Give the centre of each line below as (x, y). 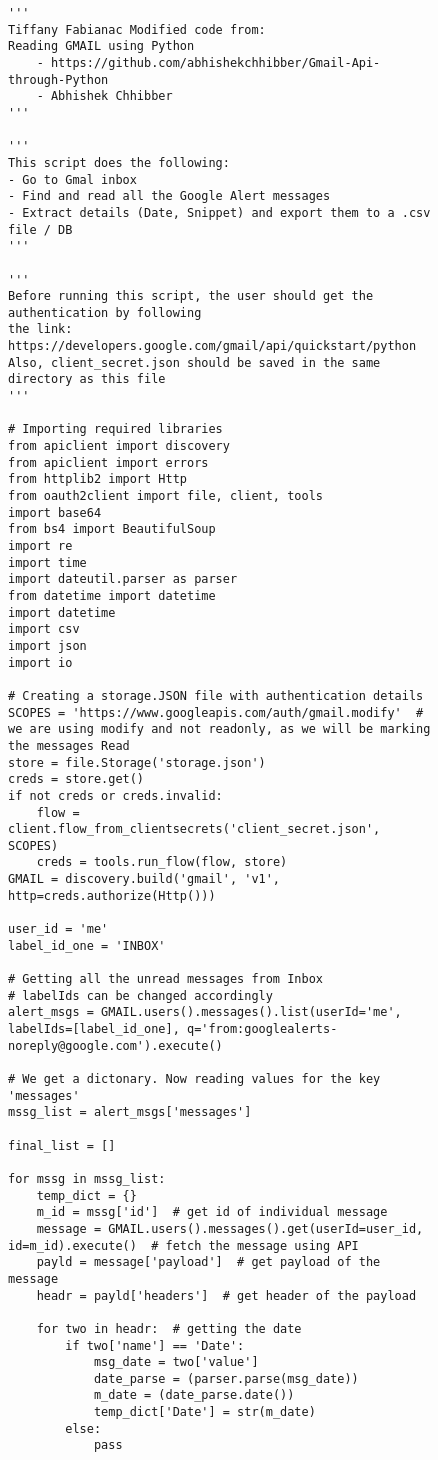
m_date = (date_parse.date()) (194, 1395)
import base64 (55, 512)
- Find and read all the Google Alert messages (169, 196)
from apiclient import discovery (119, 446)
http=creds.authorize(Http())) (112, 895)
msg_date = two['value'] (176, 1362)
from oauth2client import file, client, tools (165, 496)
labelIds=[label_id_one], (94, 1029)
